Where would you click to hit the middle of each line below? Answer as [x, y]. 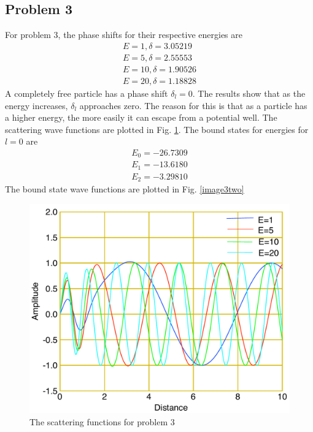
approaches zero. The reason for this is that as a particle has [193, 105]
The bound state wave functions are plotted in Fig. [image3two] [125, 189]
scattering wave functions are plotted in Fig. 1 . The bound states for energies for [157, 129]
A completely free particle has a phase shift [87, 93]
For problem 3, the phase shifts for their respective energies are [124, 35]
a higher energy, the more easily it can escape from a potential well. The [141, 117]
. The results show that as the [249, 93]
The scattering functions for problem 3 [102, 421]
